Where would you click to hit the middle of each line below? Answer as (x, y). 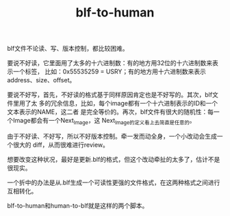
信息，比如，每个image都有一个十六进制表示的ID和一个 (140, 104)
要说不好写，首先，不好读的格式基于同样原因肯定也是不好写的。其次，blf (110, 95)
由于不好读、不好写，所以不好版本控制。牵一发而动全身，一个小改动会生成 (112, 136)
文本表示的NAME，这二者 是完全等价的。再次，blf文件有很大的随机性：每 (111, 112)
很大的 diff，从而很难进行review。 (61, 145)
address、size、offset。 (41, 80)
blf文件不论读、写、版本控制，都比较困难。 (68, 49)
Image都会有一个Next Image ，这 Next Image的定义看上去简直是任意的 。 (104, 121)
